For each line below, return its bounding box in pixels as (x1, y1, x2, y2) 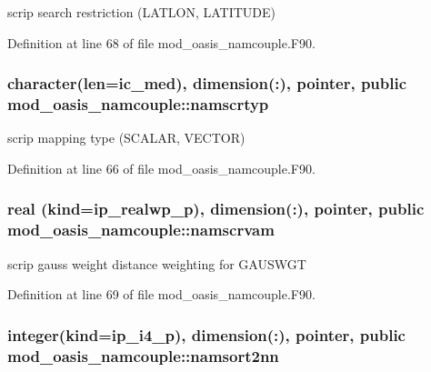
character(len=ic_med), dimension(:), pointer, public (7, 72, 407, 95)
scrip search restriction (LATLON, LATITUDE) (7, 3, 276, 21)
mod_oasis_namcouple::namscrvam (7, 218, 275, 241)
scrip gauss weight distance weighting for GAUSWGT (7, 254, 306, 273)
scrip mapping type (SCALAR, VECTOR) (7, 128, 246, 147)
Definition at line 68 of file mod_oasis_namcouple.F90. (7, 33, 316, 52)
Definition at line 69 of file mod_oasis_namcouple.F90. (7, 285, 316, 304)
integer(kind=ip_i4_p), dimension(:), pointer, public (7, 323, 406, 346)
